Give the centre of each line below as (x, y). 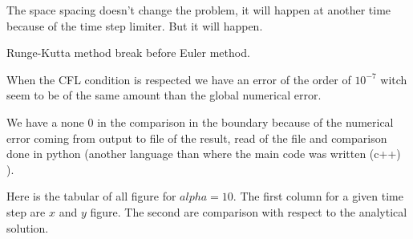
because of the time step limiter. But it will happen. (135, 25)
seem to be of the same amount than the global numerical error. (164, 95)
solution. (28, 227)
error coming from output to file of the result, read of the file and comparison (197, 138)
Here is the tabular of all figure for (91, 196)
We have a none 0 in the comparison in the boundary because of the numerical (200, 122)
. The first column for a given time (318, 196)
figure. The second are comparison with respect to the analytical (249, 211)
